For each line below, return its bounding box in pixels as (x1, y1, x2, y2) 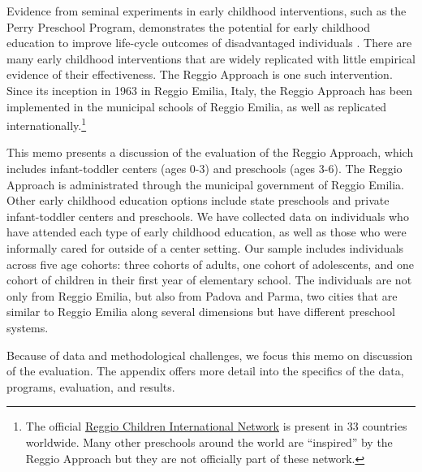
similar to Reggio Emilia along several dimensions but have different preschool (6, 303, 395, 320)
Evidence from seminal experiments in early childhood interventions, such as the (6, 2, 407, 19)
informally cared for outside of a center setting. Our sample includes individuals (6, 239, 404, 256)
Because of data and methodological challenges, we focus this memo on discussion (6, 346, 413, 363)
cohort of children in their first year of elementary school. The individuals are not (6, 271, 412, 288)
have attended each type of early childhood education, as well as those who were (6, 223, 407, 240)
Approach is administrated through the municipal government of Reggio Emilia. (6, 175, 404, 193)
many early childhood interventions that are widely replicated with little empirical (6, 50, 416, 67)
